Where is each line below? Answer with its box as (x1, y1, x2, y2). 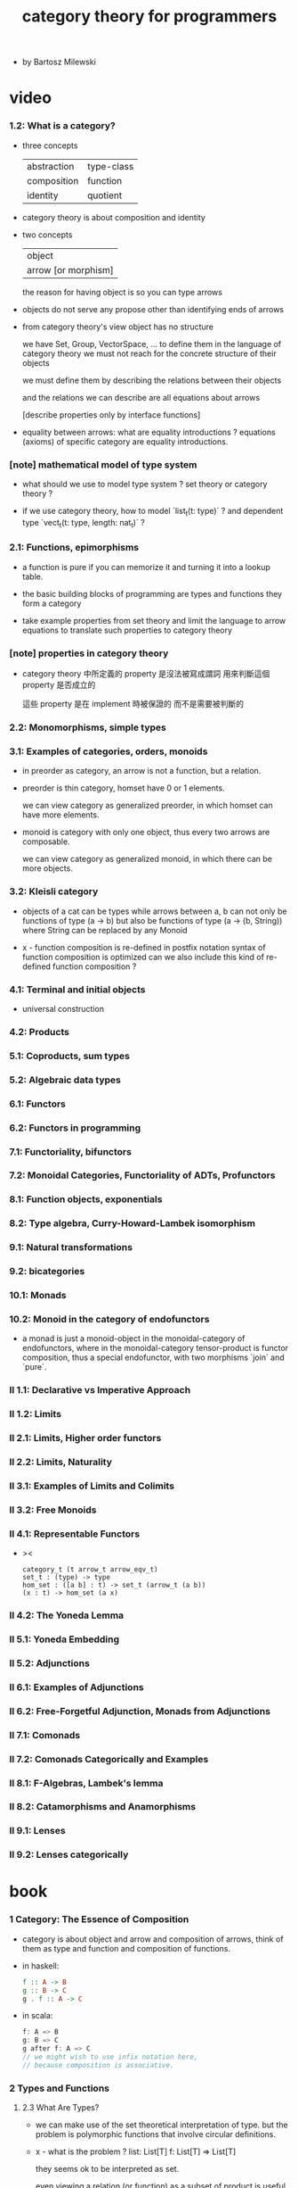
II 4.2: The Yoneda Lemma (9, 1609, 125, 1621)
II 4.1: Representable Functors (9, 1528, 141, 1540)
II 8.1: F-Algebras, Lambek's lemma (9, 1777, 164, 1789)
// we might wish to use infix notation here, (21, 2052, 198, 2062)
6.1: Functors (9, 1098, 67, 1110)
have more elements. (21, 809, 100, 820)
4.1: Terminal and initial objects (9, 983, 146, 996)
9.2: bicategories (9, 1265, 85, 1278)
